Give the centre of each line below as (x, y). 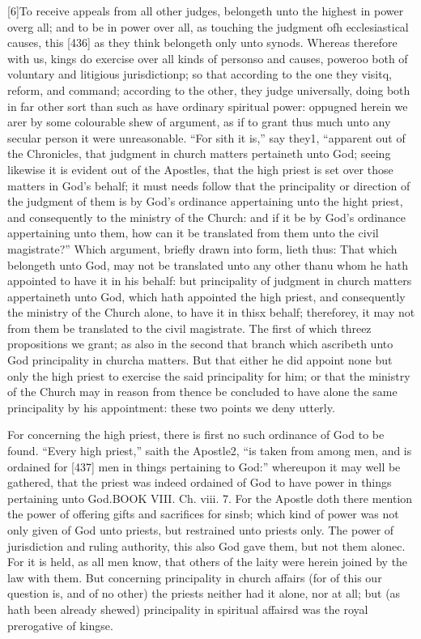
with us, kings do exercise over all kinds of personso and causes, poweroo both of (208, 58)
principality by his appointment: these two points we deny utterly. (171, 407)
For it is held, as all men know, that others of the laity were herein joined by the (208, 562)
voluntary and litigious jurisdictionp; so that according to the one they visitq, (200, 74)
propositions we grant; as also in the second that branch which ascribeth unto (200, 344)
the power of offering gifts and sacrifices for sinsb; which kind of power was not (203, 514)
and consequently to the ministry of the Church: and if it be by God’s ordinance (207, 217)
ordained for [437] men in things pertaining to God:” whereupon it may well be (204, 466)
